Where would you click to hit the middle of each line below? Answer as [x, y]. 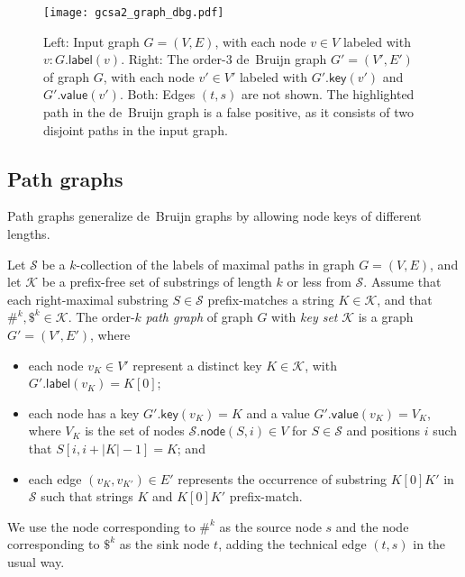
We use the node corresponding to [101, 526]
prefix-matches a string [271, 299]
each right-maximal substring [88, 299]
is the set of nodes [135, 430]
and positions [383, 430]
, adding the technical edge [292, 544]
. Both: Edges [157, 94]
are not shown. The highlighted [328, 94]
